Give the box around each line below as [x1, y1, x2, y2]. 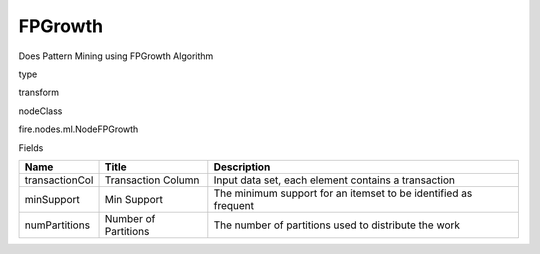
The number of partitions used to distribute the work [213, 218, 460, 232]
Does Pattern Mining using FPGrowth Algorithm [18, 50, 214, 62]
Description [213, 160, 271, 174]
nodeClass [18, 105, 63, 117]
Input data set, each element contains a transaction [213, 173, 455, 187]
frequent [213, 198, 255, 212]
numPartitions [24, 218, 90, 232]
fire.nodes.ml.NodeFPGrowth [18, 123, 139, 135]
